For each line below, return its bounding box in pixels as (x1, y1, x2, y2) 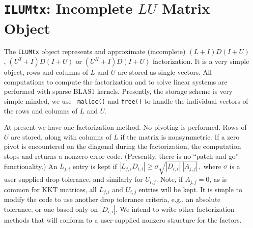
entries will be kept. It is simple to (139, 184, 242, 194)
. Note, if (156, 174, 183, 184)
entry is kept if (73, 161, 117, 171)
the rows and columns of (4, 105, 78, 115)
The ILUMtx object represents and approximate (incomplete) (4, 46, 186, 57)
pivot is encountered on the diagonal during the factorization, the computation (4, 141, 241, 151)
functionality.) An (4, 161, 57, 171)
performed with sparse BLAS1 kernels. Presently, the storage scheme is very (4, 86, 233, 96)
